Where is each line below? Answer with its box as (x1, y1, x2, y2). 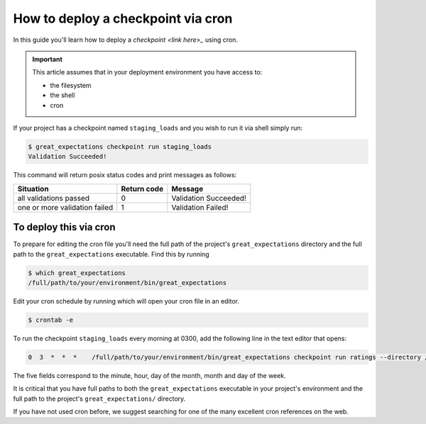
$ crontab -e (28, 316, 74, 324)
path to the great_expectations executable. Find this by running (13, 250, 209, 258)
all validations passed (17, 193, 90, 203)
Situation (17, 184, 49, 194)
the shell (50, 91, 75, 99)
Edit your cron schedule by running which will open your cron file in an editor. (13, 296, 240, 305)
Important (32, 55, 63, 63)
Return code (121, 184, 163, 194)
